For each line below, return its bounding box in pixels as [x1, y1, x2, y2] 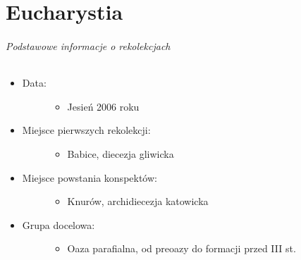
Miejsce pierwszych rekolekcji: [22, 123, 151, 137]
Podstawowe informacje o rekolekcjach [6, 38, 171, 53]
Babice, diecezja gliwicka [67, 146, 174, 161]
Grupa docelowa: [22, 217, 95, 232]
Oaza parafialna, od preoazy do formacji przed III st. [67, 241, 296, 256]
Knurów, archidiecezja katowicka [67, 194, 209, 209]
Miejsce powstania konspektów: [22, 170, 157, 185]
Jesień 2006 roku [67, 99, 140, 113]
